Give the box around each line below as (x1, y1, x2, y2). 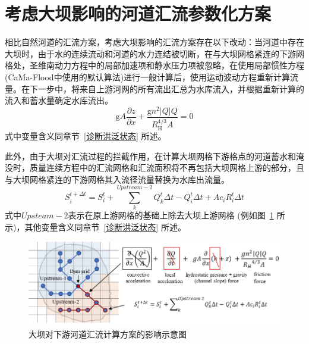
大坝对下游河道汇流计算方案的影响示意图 (29, 328, 187, 340)
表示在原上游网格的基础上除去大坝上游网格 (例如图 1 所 (68, 209, 285, 221)
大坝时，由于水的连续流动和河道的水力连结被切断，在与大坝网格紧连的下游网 (5, 47, 304, 60)
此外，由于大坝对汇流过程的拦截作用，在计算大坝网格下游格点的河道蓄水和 (5, 149, 296, 162)
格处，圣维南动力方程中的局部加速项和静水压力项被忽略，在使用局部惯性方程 (5, 59, 304, 71)
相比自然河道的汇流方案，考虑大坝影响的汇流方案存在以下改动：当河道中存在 (5, 36, 304, 48)
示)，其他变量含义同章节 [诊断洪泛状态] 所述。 (5, 221, 186, 233)
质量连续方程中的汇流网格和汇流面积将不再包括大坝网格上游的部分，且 (29, 161, 304, 174)
